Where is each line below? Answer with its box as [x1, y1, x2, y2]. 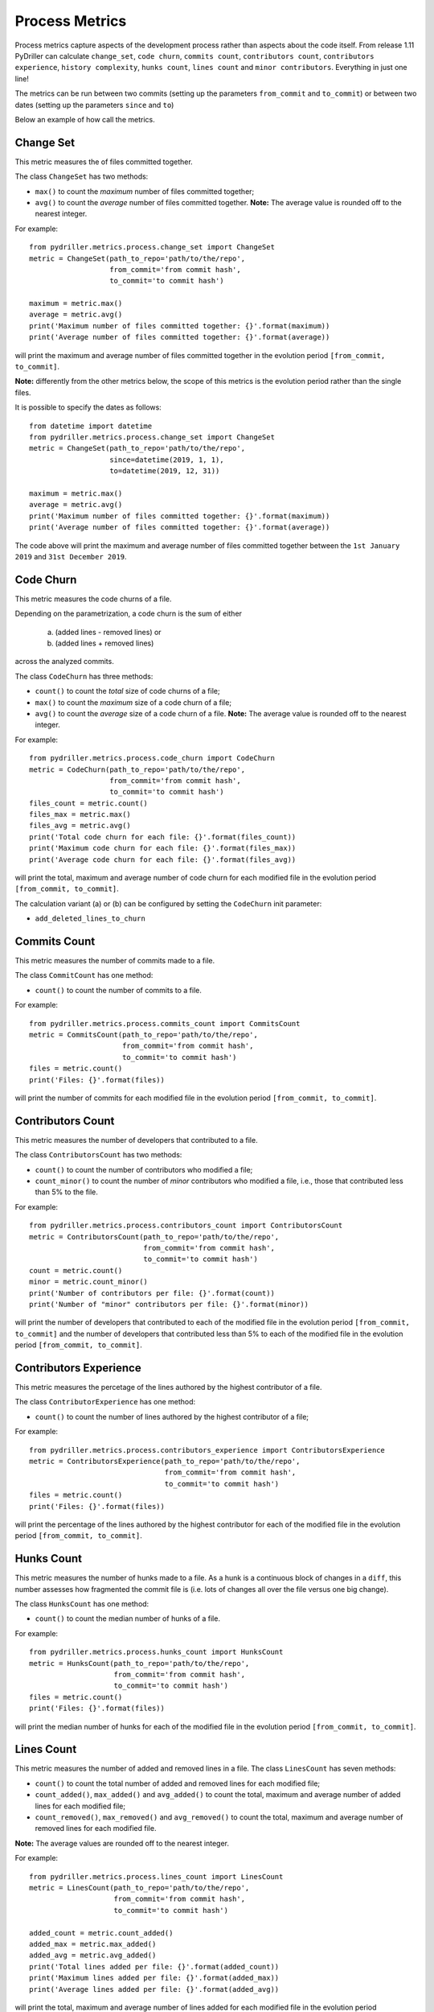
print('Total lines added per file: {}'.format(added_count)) [29, 1962, 280, 1971]
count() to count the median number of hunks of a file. [35, 1614, 221, 1623]
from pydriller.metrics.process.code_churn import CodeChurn [29, 753, 275, 763]
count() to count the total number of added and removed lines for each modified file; [35, 1779, 321, 1788]
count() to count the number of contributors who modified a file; [35, 1165, 253, 1174]
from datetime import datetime [29, 421, 153, 431]
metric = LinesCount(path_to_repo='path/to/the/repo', [29, 1883, 250, 1892]
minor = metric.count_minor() [29, 1277, 149, 1287]
